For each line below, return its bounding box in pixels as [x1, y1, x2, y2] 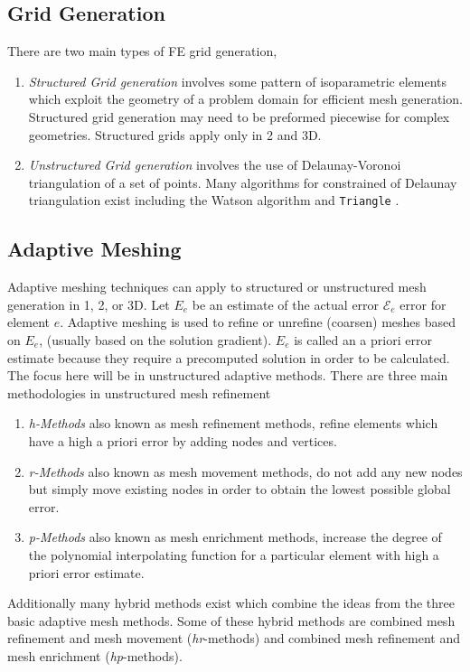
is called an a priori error [294, 331, 432, 349]
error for [399, 294, 446, 313]
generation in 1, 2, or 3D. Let [7, 294, 170, 313]
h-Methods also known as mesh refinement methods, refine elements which [28, 414, 438, 433]
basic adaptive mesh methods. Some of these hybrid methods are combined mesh [7, 611, 456, 630]
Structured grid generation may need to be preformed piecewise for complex [28, 107, 450, 126]
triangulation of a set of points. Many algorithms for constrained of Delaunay [28, 173, 457, 191]
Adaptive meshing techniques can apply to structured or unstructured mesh [7, 277, 427, 296]
